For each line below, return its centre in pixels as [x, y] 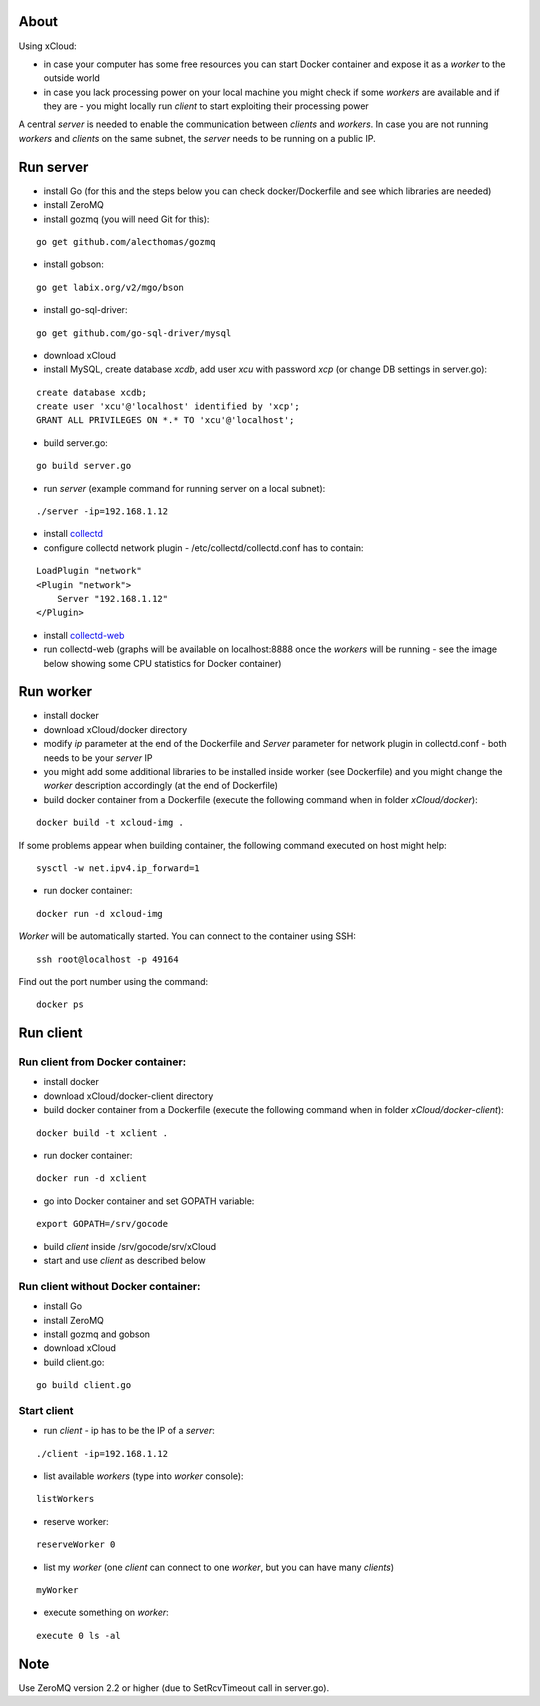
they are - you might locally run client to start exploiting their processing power [206, 106]
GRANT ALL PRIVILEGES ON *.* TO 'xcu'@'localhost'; [165, 420]
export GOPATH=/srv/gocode [102, 1224]
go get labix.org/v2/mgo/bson [110, 287]
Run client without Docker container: [109, 1286]
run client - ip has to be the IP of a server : [129, 1431]
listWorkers [65, 1499]
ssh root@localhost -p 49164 [107, 959]
